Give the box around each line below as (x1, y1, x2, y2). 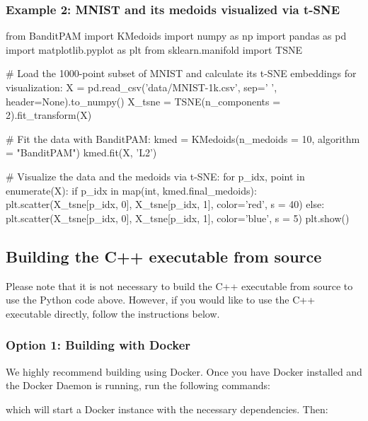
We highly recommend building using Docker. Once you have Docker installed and (6, 364, 362, 379)
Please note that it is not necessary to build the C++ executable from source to (6, 278, 353, 293)
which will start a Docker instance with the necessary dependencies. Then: (6, 401, 328, 416)
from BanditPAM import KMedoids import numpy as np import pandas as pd (6, 28, 347, 43)
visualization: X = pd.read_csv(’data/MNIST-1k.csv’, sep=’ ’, (6, 80, 277, 94)
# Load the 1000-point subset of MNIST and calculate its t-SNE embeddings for (6, 66, 357, 81)
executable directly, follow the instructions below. (6, 306, 220, 321)
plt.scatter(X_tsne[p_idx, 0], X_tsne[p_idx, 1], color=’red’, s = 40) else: (6, 197, 325, 212)
